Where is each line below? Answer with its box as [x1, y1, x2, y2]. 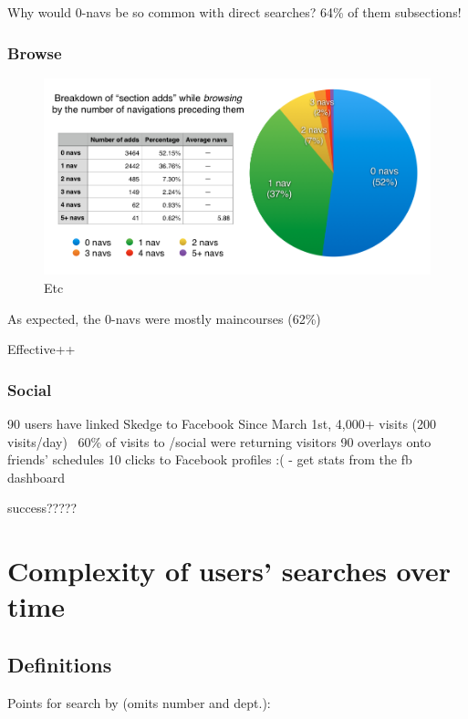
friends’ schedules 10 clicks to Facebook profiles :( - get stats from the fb [7, 450, 412, 469]
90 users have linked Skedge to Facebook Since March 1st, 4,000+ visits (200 [7, 414, 437, 433]
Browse [7, 41, 62, 64]
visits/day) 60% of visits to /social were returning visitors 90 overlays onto [7, 432, 432, 451]
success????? [7, 498, 78, 517]
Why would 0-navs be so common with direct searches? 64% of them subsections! [7, 3, 462, 21]
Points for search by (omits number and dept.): [7, 693, 271, 712]
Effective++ [7, 339, 76, 359]
